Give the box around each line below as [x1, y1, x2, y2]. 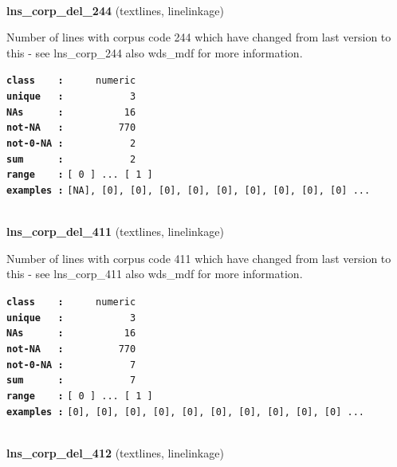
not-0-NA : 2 [6, 138, 136, 149]
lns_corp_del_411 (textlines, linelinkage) [6, 223, 224, 240]
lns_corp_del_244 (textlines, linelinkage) [6, 2, 224, 18]
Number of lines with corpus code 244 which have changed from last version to [6, 29, 391, 45]
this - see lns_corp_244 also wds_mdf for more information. [6, 44, 303, 61]
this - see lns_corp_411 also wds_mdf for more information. [6, 265, 303, 282]
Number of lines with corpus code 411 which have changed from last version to [6, 249, 391, 266]
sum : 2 [6, 153, 136, 165]
